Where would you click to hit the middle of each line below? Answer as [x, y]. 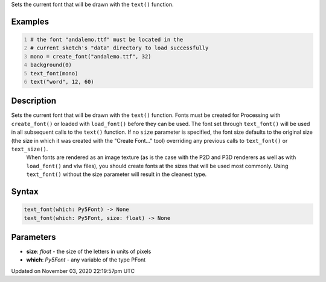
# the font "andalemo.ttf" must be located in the [107, 39]
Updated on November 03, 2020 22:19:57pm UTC [73, 271]
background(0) [51, 65]
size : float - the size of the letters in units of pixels [89, 252]
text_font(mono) [54, 73]
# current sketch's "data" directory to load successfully [120, 48]
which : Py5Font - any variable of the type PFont [86, 260]
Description [34, 101]
